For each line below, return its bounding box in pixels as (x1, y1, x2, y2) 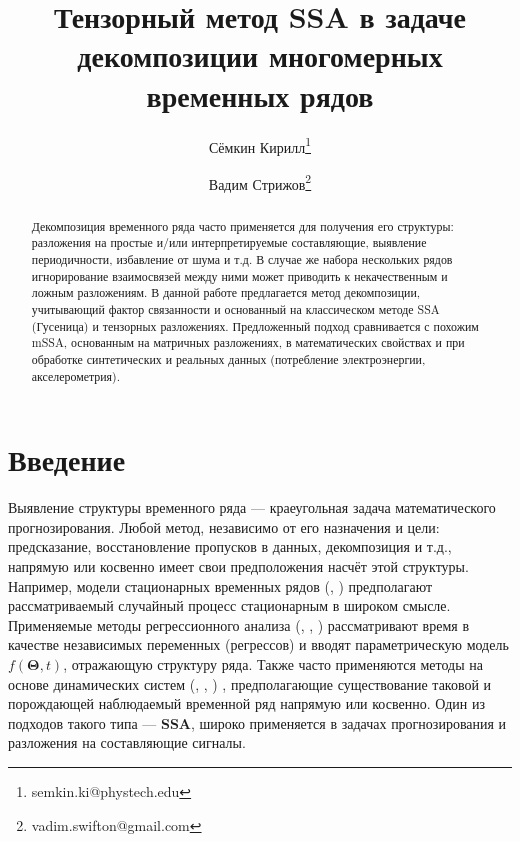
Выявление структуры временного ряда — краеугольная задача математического (8, 497, 496, 518)
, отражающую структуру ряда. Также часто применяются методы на (63, 654, 483, 675)
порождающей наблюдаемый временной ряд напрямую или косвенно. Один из (8, 693, 485, 714)
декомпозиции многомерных (77, 35, 443, 76)
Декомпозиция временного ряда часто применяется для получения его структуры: (31, 217, 454, 234)
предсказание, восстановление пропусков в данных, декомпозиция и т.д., (8, 536, 452, 557)
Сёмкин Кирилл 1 (209, 133, 311, 157)
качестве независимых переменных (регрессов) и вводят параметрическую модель (8, 634, 509, 655)
